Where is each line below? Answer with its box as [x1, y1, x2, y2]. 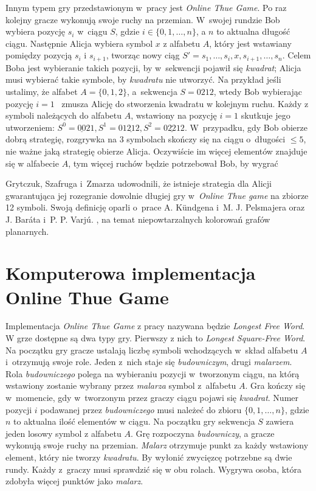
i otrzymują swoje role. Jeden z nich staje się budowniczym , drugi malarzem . [5, 355, 292, 368]
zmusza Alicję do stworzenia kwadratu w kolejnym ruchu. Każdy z [61, 97, 309, 110]
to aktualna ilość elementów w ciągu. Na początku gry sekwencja [13, 415, 255, 428]
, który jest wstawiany [209, 37, 292, 49]
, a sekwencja [126, 85, 177, 98]
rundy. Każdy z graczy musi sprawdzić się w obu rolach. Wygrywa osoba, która [5, 462, 302, 475]
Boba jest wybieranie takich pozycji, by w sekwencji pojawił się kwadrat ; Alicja [5, 61, 301, 74]
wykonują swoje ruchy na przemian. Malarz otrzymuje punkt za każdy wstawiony [5, 439, 309, 451]
